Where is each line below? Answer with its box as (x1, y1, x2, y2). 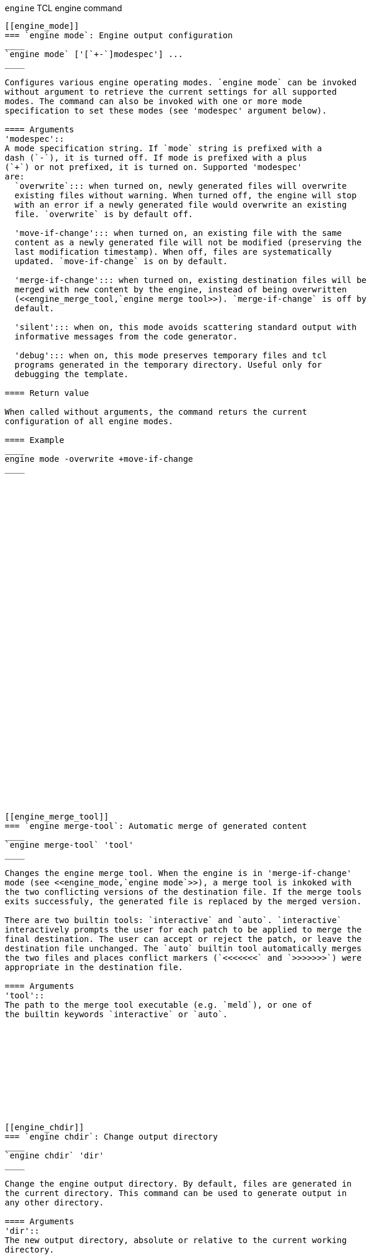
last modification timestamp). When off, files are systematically (14, 247, 332, 257)
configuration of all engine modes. (5, 417, 173, 426)
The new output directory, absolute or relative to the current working (5, 1235, 347, 1245)
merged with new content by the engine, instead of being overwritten (14, 285, 347, 294)
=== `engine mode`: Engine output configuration (5, 31, 233, 40)
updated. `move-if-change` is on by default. (14, 257, 228, 266)
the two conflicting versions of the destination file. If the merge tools (5, 887, 362, 897)
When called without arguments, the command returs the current (5, 407, 308, 417)
